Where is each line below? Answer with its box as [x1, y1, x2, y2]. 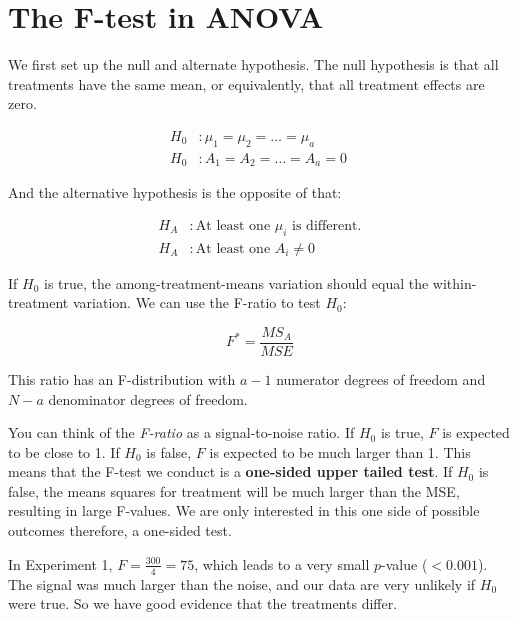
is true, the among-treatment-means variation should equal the [43, 272, 429, 293]
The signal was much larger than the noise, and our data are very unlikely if [8, 573, 476, 594]
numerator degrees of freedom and [276, 368, 486, 389]
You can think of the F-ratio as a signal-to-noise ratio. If [8, 422, 355, 443]
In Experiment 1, [8, 553, 113, 574]
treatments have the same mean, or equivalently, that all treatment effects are [8, 73, 485, 94]
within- [432, 272, 477, 293]
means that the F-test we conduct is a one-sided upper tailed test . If [8, 461, 453, 482]
